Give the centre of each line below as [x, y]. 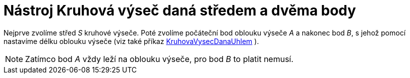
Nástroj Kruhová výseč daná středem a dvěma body [180, 10]
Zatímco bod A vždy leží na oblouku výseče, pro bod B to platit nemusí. [159, 59]
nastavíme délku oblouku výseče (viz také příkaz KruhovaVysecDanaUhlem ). [131, 41]
